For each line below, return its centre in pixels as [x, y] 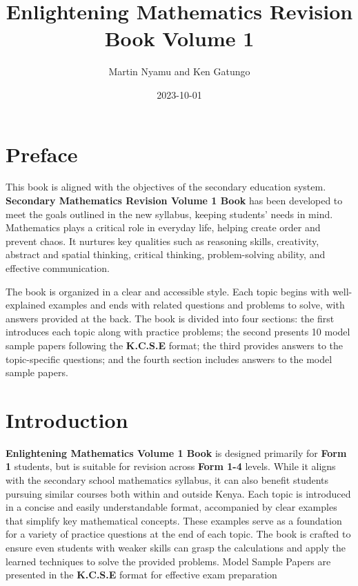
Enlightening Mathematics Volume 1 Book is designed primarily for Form [176, 452]
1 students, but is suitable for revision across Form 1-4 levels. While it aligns [171, 466]
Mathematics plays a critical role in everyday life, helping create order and [163, 227]
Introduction [67, 419]
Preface [42, 154]
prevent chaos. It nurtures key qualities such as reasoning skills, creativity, [162, 241]
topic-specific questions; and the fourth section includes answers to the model [169, 359]
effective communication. [58, 268]
